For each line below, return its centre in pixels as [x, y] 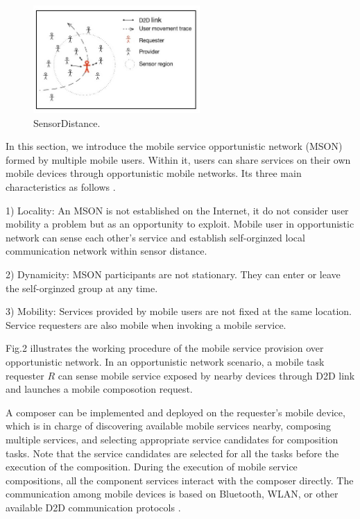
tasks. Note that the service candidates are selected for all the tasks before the [172, 453]
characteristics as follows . [61, 187]
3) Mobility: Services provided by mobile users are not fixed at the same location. [179, 311]
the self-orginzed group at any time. [82, 288]
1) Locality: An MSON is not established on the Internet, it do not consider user [177, 210]
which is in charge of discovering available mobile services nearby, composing [169, 426]
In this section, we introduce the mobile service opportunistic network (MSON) [174, 146]
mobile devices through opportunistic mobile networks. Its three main [154, 173]
